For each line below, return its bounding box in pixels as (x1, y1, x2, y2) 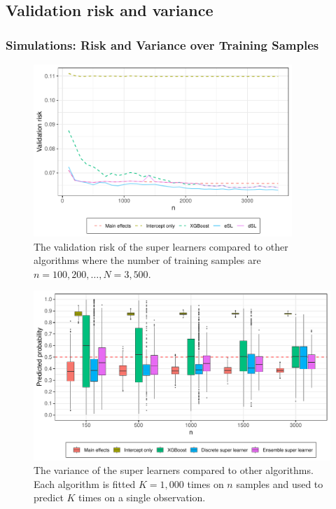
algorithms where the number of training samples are (34, 253, 261, 267)
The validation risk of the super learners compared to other (34, 239, 288, 253)
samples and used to (236, 476, 323, 491)
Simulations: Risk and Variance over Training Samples (6, 36, 319, 53)
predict (34, 490, 64, 505)
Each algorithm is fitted (34, 476, 136, 491)
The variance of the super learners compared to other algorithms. (34, 463, 314, 477)
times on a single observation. (78, 490, 206, 505)
